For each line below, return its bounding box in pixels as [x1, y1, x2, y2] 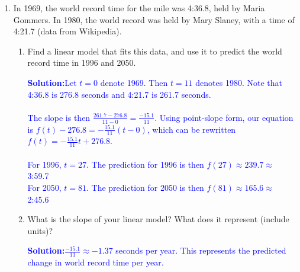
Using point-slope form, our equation [159, 111, 293, 123]
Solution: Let [27, 76, 77, 88]
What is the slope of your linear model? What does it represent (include [27, 213, 289, 225]
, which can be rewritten [147, 123, 236, 135]
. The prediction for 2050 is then [86, 181, 204, 194]
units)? [27, 224, 53, 236]
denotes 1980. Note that [195, 76, 282, 88]
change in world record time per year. [27, 256, 164, 268]
